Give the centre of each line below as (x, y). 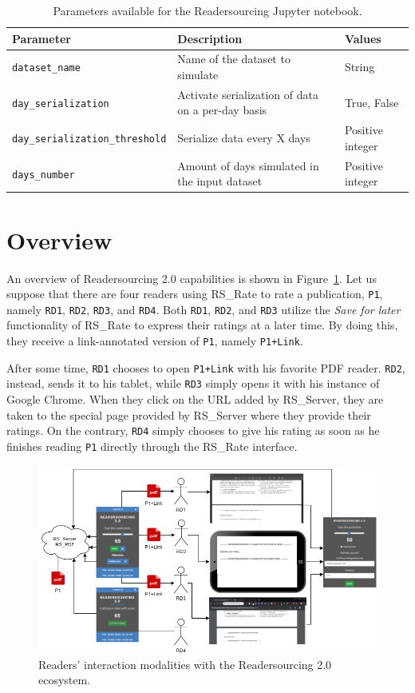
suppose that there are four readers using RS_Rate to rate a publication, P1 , (195, 294)
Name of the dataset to (234, 59)
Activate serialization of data (248, 94)
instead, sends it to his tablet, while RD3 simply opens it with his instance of (193, 383)
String (360, 67)
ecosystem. (65, 680)
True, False (372, 102)
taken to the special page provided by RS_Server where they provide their (189, 414)
